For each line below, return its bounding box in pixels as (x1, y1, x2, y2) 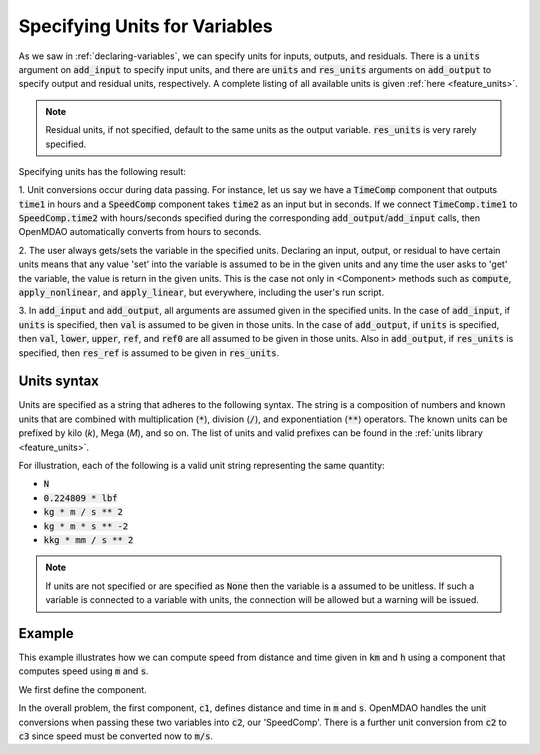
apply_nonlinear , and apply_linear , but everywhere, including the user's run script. (18, 286, 385, 299)
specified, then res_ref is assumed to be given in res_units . (18, 346, 280, 359)
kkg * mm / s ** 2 (43, 535, 134, 545)
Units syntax (18, 373, 100, 390)
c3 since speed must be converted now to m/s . (18, 730, 214, 742)
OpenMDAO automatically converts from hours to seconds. (18, 226, 262, 238)
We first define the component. (18, 683, 147, 695)
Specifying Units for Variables (18, 15, 274, 37)
